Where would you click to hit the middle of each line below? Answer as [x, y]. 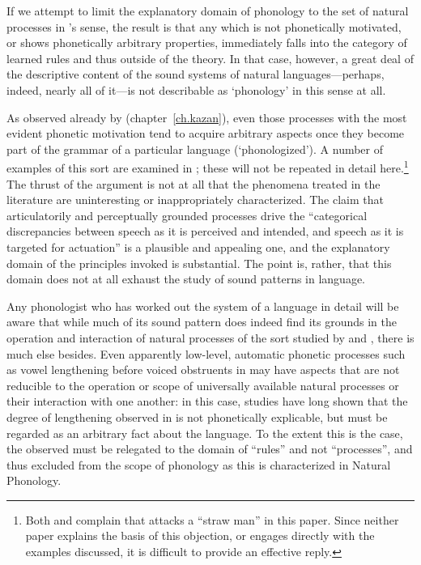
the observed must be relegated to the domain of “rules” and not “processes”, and [210, 449]
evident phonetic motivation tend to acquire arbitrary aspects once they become [206, 133]
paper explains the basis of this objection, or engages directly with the [200, 535]
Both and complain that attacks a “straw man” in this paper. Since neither [212, 519]
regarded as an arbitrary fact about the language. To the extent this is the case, [205, 433]
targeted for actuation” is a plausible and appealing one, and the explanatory [198, 246]
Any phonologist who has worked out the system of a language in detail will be [203, 306]
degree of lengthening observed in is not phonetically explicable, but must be [197, 416]
